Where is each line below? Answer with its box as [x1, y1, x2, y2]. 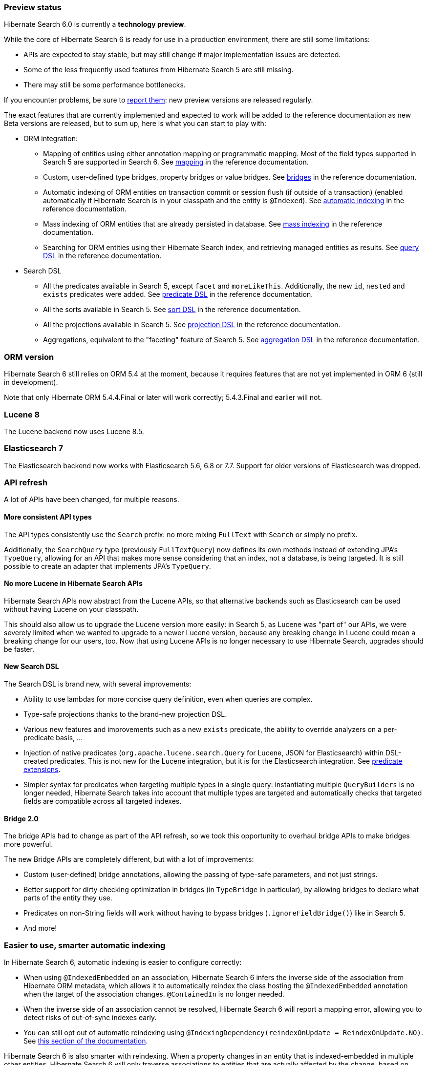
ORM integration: [23, 134, 78, 143]
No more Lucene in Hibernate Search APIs [4, 579, 143, 588]
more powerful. [4, 840, 53, 849]
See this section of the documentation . [23, 1037, 148, 1045]
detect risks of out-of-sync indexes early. [23, 1013, 157, 1022]
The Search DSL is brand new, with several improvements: [4, 680, 192, 689]
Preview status [4, 2, 62, 12]
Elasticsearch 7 [4, 443, 64, 454]
